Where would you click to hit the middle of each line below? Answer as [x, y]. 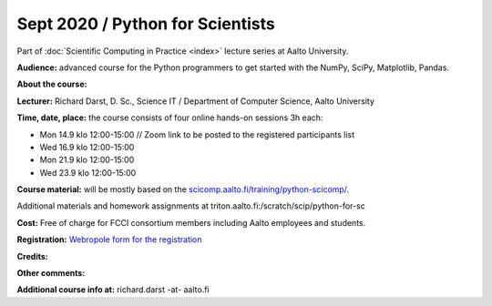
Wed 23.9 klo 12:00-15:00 [88, 172]
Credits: [33, 256]
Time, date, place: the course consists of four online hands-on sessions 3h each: [170, 117]
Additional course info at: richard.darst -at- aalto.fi [113, 290]
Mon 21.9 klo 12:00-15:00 [87, 160]
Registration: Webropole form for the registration [109, 240]
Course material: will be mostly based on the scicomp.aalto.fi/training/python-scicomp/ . [183, 189]
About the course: [52, 84]
